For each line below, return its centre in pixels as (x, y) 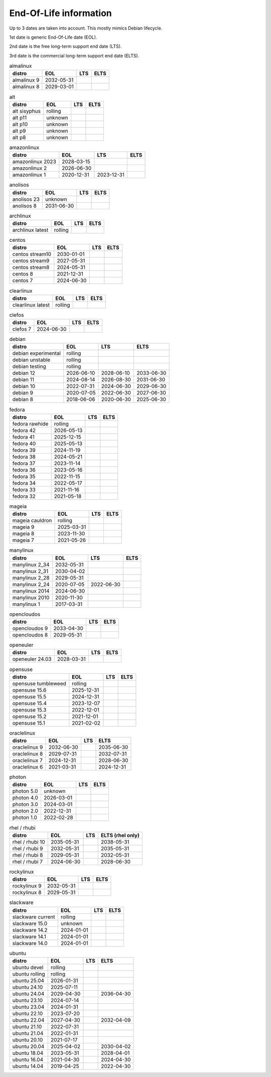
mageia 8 (23, 533)
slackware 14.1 (29, 936)
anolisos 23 (26, 199)
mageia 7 (23, 541)
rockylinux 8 (27, 892)
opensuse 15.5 (29, 697)
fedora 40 (24, 443)
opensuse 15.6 (29, 690)
